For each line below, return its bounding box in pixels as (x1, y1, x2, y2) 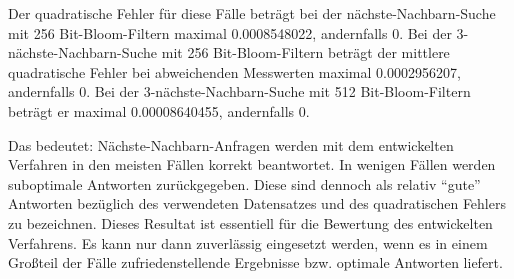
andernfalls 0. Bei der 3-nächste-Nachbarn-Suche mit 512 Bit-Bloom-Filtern (8, 81, 471, 102)
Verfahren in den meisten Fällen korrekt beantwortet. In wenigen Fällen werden (8, 154, 496, 175)
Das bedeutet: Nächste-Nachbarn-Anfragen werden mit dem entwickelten (8, 134, 454, 155)
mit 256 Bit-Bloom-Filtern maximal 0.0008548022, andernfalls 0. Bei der (8, 22, 452, 43)
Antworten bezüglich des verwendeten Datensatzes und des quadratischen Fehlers (8, 193, 506, 214)
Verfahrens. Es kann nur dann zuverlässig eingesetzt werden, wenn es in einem (8, 232, 488, 253)
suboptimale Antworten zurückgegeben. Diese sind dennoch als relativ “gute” (8, 173, 481, 194)
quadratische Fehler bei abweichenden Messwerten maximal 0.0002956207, (8, 61, 461, 82)
